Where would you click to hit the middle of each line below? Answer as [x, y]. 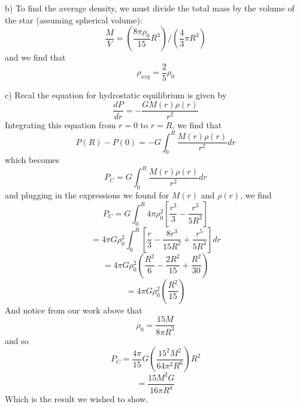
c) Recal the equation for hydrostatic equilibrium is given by [116, 94]
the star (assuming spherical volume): [74, 19]
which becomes [32, 160]
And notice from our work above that [74, 310]
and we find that [35, 57]
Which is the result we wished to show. [77, 399]
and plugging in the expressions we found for [87, 195]
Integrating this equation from [60, 124]
